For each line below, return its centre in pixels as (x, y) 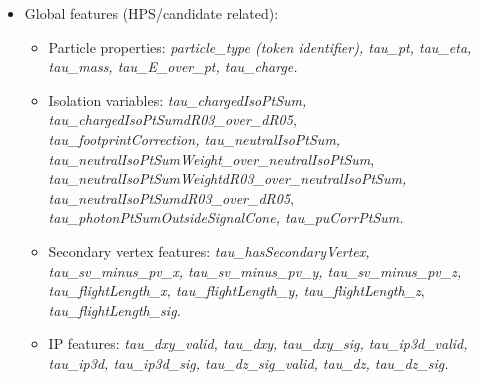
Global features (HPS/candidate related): (151, 13)
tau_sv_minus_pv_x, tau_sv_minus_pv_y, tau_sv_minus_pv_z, (255, 270)
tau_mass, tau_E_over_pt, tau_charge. (173, 66)
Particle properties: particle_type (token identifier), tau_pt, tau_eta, (260, 46)
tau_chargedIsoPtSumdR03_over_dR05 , (172, 119)
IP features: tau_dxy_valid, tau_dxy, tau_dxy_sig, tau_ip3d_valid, (258, 343)
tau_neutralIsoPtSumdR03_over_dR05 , (171, 197)
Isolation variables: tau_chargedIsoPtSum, (177, 99)
